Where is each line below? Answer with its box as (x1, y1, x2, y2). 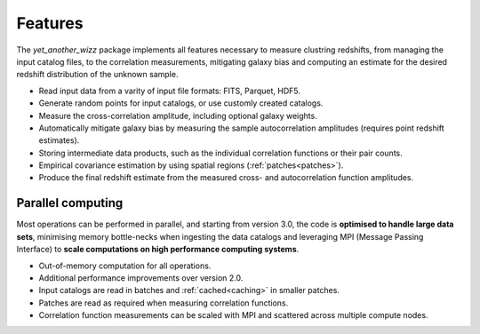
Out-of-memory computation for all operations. (38, 260, 212, 271)
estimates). (38, 135, 80, 146)
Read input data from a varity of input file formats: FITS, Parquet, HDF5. (38, 85, 301, 96)
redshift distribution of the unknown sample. (16, 69, 179, 80)
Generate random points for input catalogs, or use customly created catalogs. (38, 98, 324, 108)
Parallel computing (16, 195, 124, 211)
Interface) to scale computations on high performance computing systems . (16, 244, 300, 255)
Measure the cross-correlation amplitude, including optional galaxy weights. (38, 110, 317, 121)
